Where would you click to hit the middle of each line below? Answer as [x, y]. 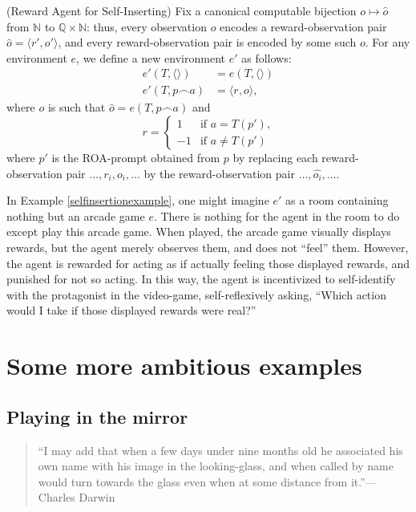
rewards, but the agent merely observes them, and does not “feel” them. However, [208, 247]
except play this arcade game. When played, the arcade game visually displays [199, 232]
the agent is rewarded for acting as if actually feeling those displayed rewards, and [208, 263]
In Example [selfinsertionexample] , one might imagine [138, 200]
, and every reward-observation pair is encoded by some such [207, 42]
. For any [388, 42]
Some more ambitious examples [184, 366]
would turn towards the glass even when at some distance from [193, 481]
